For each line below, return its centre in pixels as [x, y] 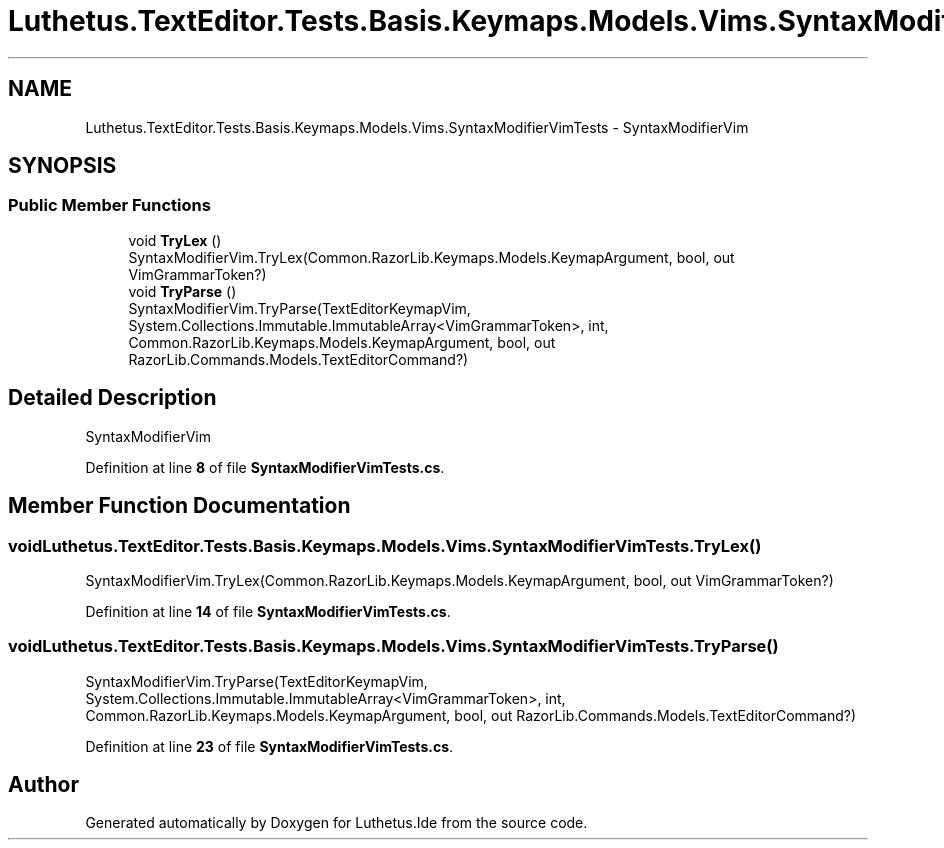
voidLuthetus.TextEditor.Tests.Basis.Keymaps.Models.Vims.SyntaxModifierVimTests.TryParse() [393, 646]
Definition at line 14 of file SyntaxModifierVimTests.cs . [268, 611]
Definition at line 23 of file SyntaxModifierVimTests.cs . [269, 746]
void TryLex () [175, 240]
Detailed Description [112, 398]
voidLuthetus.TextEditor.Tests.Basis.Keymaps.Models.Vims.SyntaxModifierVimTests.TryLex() [385, 545]
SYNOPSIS [62, 166]
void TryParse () [182, 291]
